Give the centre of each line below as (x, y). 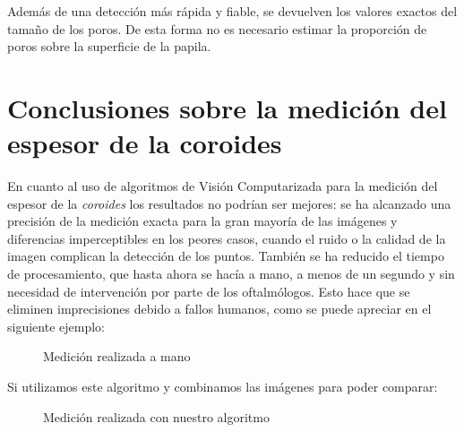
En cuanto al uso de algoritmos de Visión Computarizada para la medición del (223, 186)
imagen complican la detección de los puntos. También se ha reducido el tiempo (226, 256)
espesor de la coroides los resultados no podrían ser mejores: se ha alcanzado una (229, 203)
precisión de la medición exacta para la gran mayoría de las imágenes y (202, 221)
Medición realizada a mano (117, 356)
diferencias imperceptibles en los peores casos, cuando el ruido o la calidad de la (227, 238)
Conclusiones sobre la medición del (227, 107)
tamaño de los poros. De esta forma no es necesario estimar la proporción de (217, 28)
